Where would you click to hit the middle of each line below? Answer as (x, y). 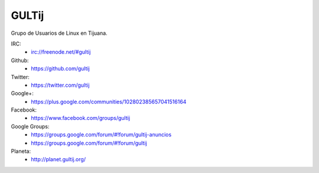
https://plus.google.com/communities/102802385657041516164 (109, 102)
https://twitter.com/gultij (60, 85)
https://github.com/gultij (60, 68)
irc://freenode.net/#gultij (61, 52)
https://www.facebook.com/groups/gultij (80, 118)
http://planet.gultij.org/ (58, 159)
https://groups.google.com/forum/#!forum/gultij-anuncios (101, 135)
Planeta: (21, 151)
